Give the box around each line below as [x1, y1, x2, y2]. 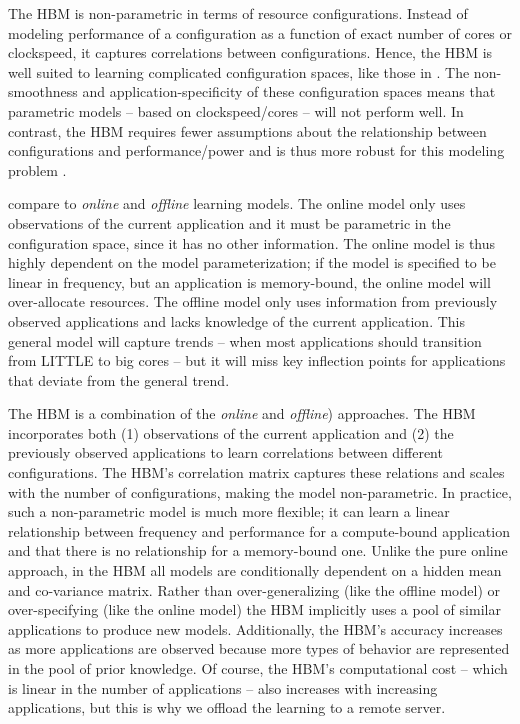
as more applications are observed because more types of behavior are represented [8, 638, 510, 659]
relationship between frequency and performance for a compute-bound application [8, 520, 510, 541]
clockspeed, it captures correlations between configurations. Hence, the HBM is [8, 42, 493, 63]
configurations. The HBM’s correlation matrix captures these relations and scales [8, 462, 505, 483]
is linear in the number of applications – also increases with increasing [8, 677, 438, 698]
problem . [8, 159, 67, 180]
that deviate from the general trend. [8, 369, 230, 390]
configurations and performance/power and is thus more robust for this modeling [8, 140, 505, 161]
